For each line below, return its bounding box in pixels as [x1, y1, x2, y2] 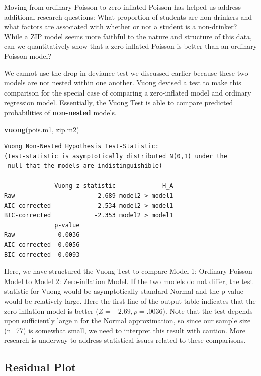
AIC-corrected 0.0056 [4, 241, 80, 249]
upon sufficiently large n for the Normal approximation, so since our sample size [4, 315, 251, 326]
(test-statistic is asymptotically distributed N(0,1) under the [4, 152, 227, 160]
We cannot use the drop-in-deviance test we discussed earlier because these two [4, 67, 248, 78]
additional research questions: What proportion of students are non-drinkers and [4, 11, 252, 22]
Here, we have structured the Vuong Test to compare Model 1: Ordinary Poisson [4, 266, 252, 276]
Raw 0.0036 [4, 231, 80, 239]
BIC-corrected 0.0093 [4, 251, 80, 258]
